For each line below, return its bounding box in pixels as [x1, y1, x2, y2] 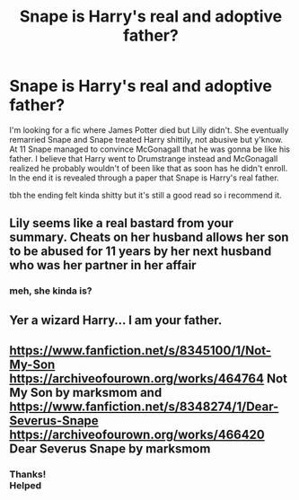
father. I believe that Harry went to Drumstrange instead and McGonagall [9, 153, 278, 163]
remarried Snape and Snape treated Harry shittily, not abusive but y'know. [9, 134, 284, 145]
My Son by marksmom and [9, 385, 163, 400]
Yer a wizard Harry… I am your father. [9, 312, 223, 328]
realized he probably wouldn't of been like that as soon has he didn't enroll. [9, 162, 288, 173]
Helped [9, 478, 42, 491]
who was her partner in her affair [9, 258, 197, 273]
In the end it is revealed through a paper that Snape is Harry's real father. [9, 172, 280, 183]
